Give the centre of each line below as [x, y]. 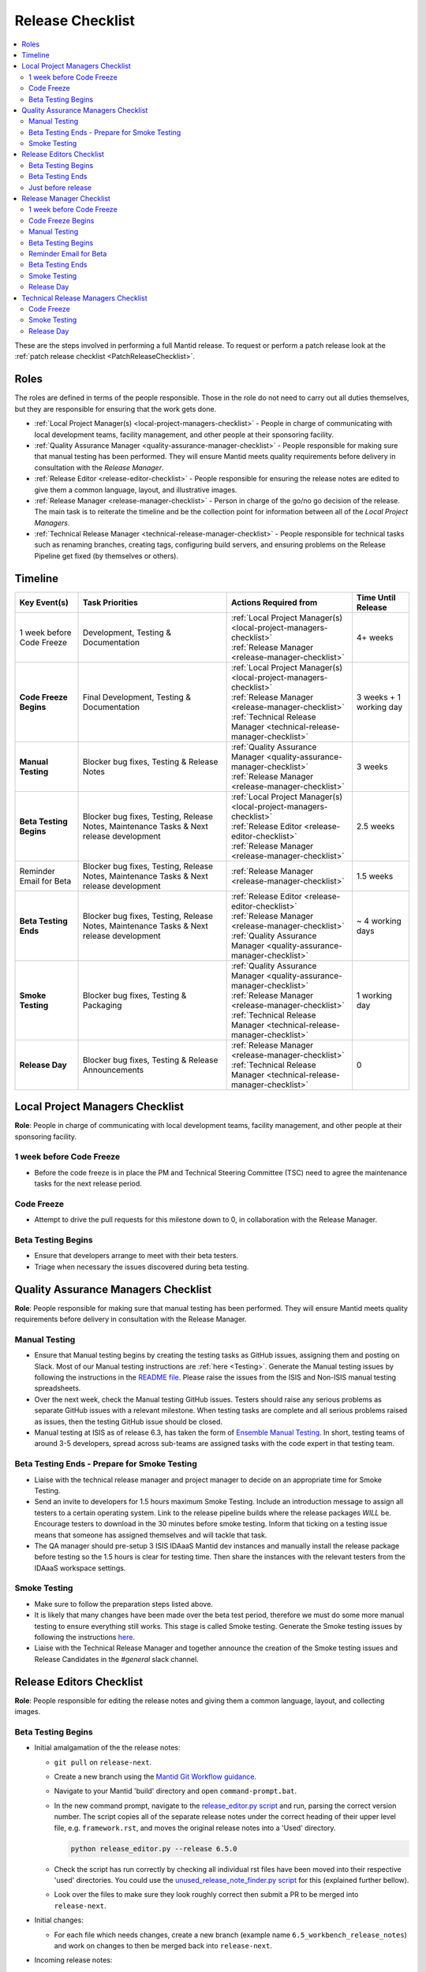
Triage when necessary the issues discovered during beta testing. [142, 1267]
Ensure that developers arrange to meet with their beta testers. [136, 1256]
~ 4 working [379, 921]
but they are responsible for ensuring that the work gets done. [116, 409]
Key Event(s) [44, 602]
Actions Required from [274, 602]
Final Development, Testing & [137, 697]
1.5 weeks [375, 876]
